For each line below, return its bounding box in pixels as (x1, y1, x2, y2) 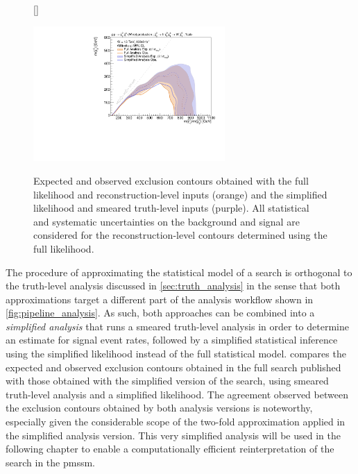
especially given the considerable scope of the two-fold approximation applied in (6, 414, 346, 429)
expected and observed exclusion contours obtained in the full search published (6, 359, 341, 374)
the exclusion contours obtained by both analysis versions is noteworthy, (6, 400, 313, 415)
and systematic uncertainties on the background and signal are (33, 214, 300, 228)
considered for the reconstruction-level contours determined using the (33, 228, 327, 242)
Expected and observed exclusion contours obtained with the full (33, 173, 309, 187)
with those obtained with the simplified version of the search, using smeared (6, 373, 329, 388)
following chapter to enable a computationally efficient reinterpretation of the (6, 441, 334, 456)
